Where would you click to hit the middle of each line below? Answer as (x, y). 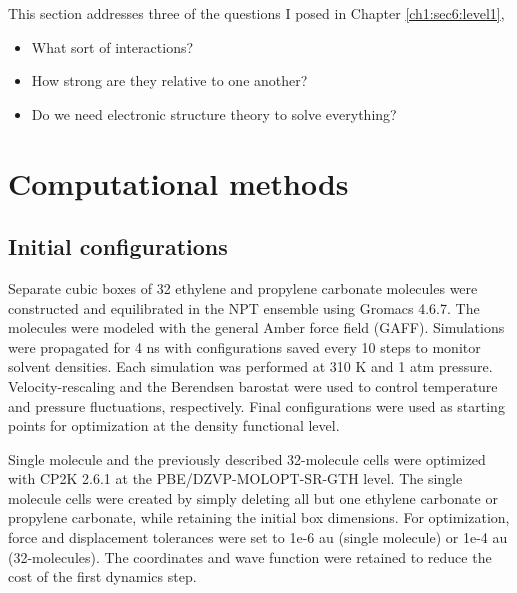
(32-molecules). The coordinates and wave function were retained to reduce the (250, 556)
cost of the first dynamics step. (102, 576)
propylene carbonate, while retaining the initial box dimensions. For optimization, (259, 517)
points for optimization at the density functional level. (174, 425)
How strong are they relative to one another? (169, 80)
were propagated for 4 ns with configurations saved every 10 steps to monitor (244, 346)
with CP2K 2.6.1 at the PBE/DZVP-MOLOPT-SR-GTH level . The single (235, 478)
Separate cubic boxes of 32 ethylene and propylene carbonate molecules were (243, 287)
